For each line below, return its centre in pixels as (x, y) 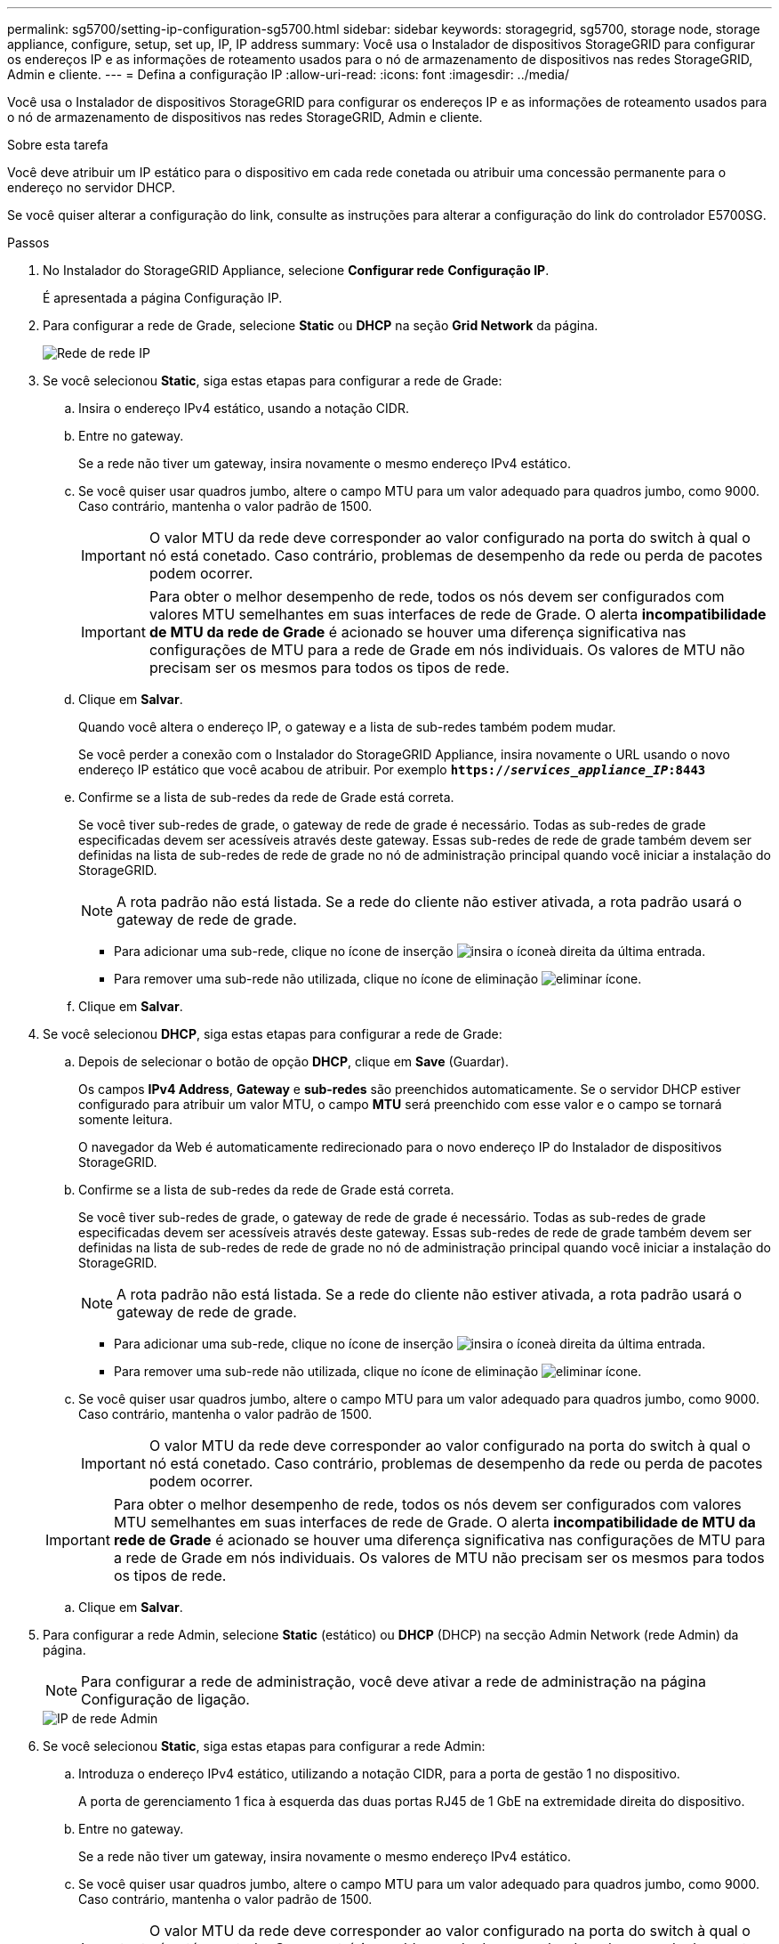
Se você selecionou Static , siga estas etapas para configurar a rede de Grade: (273, 381)
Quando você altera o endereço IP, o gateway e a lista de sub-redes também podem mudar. (347, 727)
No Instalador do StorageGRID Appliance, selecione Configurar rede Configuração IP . (296, 270)
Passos (28, 243)
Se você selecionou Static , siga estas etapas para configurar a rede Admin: (264, 1746)
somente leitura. (125, 1119)
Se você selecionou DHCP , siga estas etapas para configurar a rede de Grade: (273, 1034)
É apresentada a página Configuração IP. (163, 298)
